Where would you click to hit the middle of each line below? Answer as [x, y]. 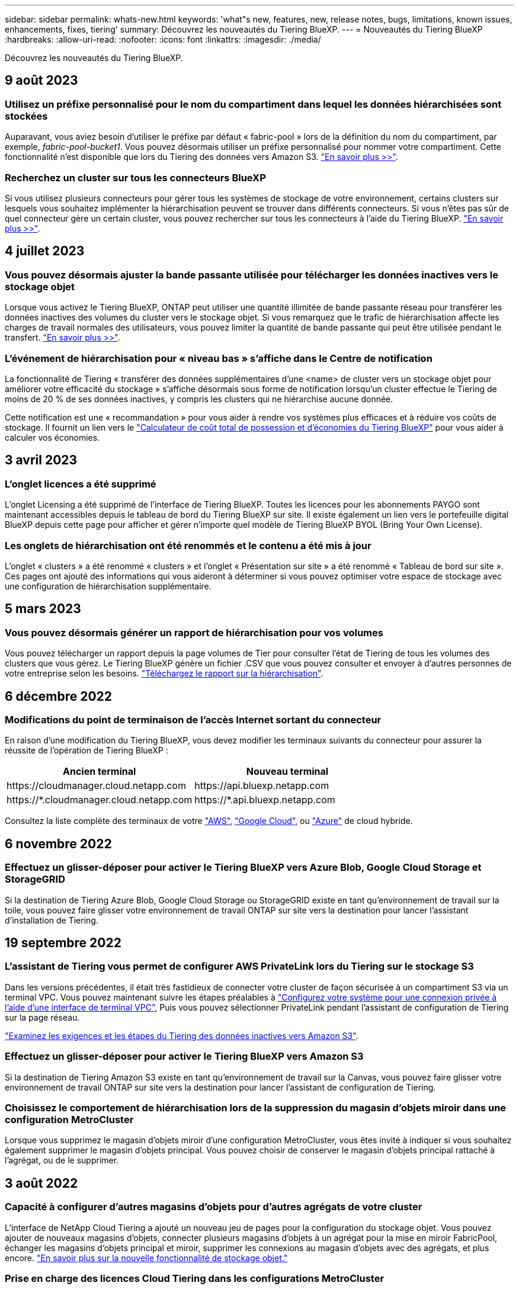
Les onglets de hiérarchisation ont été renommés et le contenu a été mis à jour [188, 545]
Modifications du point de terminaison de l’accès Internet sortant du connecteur [193, 719]
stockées [26, 116]
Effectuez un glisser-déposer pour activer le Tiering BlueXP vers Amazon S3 [184, 1056]
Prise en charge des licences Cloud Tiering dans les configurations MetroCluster [195, 1278]
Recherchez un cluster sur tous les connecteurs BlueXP [135, 177]
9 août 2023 [41, 81]
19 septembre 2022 [63, 942]
